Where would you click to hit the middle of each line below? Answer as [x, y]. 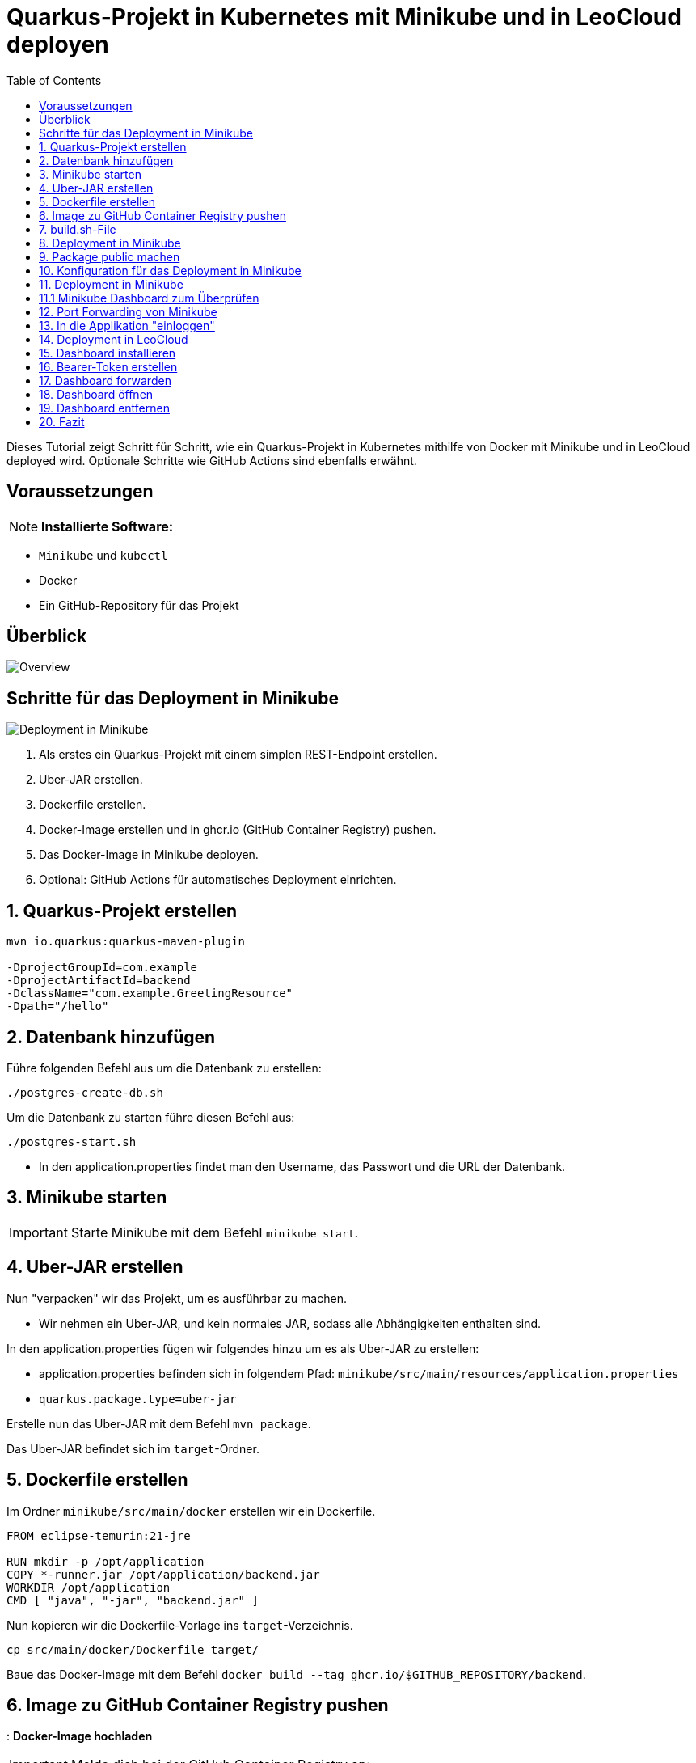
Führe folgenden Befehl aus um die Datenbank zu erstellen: [164, 1068]
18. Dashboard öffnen [96, 394]
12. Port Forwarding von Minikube [128, 311]
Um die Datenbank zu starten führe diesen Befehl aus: [151, 1117]
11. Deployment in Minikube [111, 284]
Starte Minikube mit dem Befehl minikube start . [215, 1232]
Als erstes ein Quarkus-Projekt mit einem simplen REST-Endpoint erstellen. [238, 755]
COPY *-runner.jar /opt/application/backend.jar [163, 1574]
